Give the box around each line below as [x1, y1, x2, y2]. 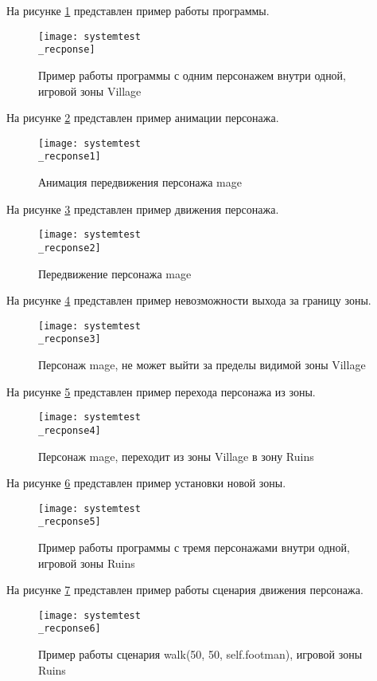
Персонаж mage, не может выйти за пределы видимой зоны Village [38, 356, 366, 372]
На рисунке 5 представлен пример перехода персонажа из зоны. [6, 383, 316, 400]
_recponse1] [38, 151, 101, 163]
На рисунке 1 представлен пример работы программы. [6, 2, 270, 18]
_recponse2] [38, 242, 101, 254]
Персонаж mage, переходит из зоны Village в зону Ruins [38, 447, 314, 464]
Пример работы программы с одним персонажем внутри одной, [38, 66, 347, 83]
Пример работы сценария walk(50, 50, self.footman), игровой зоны [38, 646, 363, 663]
